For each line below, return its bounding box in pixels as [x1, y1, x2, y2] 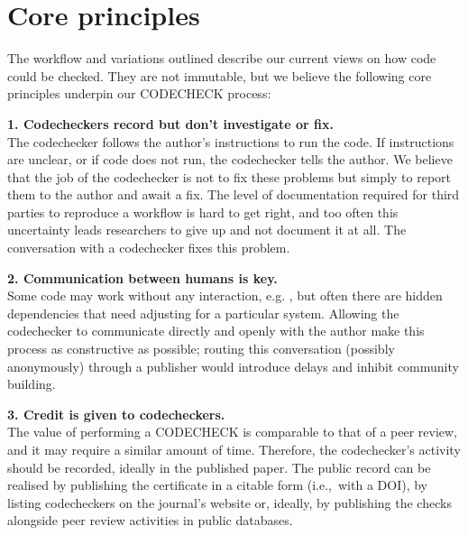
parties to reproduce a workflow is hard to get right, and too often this [7, 202, 399, 221]
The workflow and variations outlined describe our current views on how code [7, 49, 436, 68]
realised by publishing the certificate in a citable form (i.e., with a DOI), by [7, 475, 427, 494]
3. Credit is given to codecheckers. [7, 404, 225, 423]
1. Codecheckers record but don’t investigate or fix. [7, 114, 334, 133]
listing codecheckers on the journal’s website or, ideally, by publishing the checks [7, 493, 452, 512]
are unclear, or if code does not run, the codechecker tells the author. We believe [7, 150, 453, 169]
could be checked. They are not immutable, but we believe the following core [7, 66, 432, 85]
